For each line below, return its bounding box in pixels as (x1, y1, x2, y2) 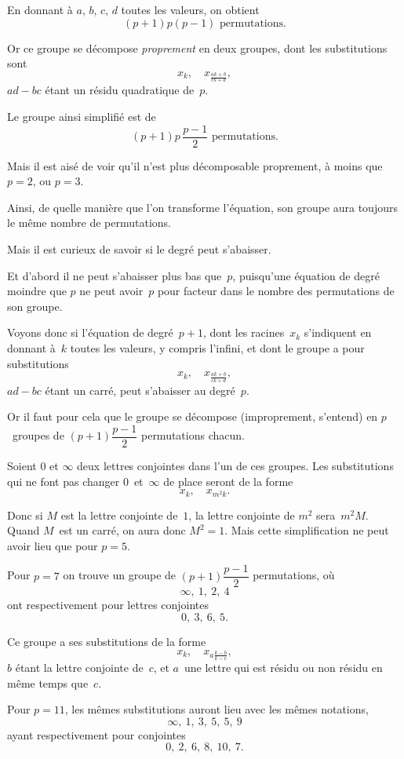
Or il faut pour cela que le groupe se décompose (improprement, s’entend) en (7, 408, 378, 425)
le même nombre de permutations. (7, 214, 171, 231)
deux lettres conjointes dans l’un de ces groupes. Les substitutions (77, 457, 394, 473)
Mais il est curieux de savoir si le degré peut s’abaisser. (7, 240, 271, 257)
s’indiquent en (304, 324, 372, 341)
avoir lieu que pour (7, 537, 98, 553)
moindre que (7, 283, 67, 299)
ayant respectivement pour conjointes (7, 726, 186, 743)
